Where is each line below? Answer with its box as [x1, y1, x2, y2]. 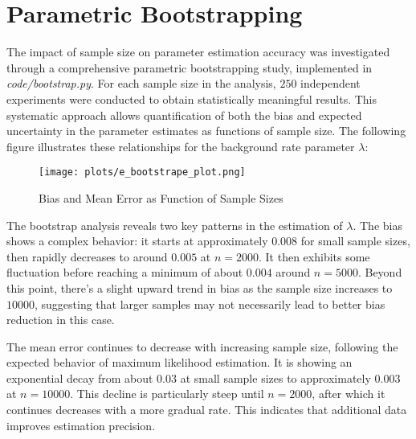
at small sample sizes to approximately [180, 369, 371, 386]
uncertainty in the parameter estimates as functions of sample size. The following [6, 122, 406, 139]
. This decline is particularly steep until [70, 385, 264, 402]
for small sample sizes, [300, 232, 410, 249]
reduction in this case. [6, 311, 115, 328]
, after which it [312, 385, 385, 402]
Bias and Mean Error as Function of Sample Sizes [39, 189, 283, 206]
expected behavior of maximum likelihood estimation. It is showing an [6, 354, 353, 371]
